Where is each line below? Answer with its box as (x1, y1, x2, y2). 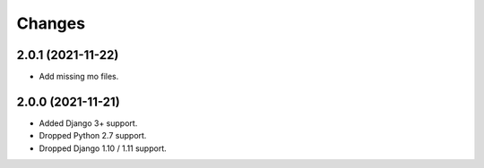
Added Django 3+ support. (39, 117, 138, 129)
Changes (16, 13, 85, 33)
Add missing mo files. (39, 71, 119, 82)
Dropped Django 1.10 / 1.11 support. (39, 143, 168, 154)
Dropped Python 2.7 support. (39, 130, 147, 141)
